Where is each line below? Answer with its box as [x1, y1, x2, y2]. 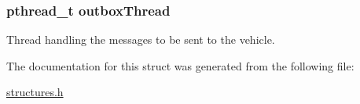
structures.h [6, 84, 64, 100]
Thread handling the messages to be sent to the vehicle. [6, 31, 275, 48]
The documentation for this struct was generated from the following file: [6, 57, 354, 74]
